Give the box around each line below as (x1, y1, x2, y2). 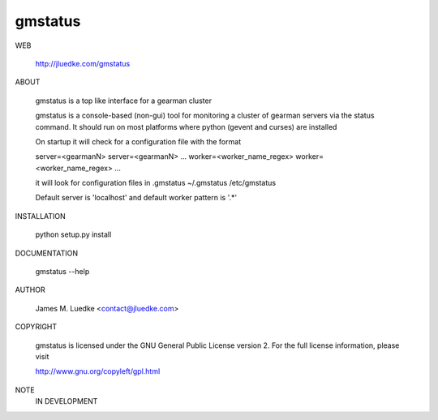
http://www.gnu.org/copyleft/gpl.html (35, 366, 161, 376)
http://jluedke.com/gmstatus (35, 58, 131, 68)
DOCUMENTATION (15, 248, 79, 258)
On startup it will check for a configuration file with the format (35, 136, 242, 146)
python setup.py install (35, 229, 112, 239)
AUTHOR (15, 285, 45, 295)
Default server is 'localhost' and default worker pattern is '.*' (35, 193, 238, 203)
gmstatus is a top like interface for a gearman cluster (35, 96, 213, 105)
